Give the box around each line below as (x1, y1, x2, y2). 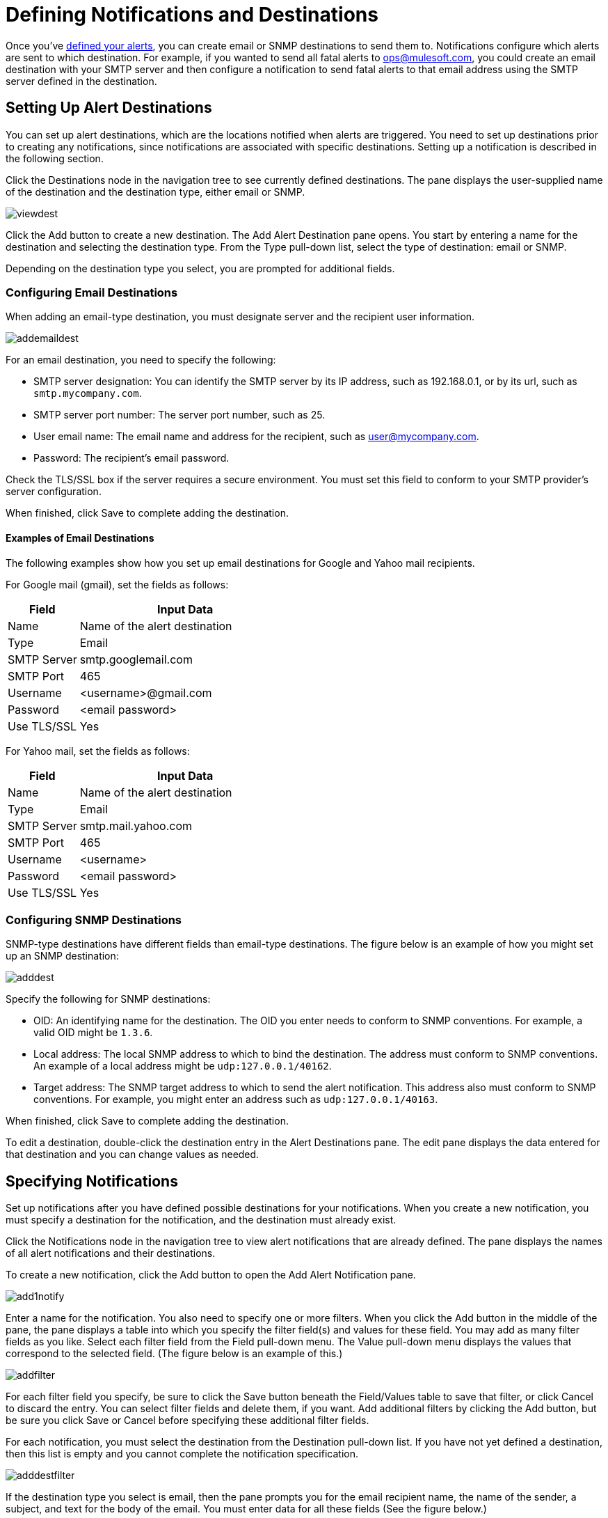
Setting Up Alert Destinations (6, 99, 212, 117)
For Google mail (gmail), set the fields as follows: (6, 578, 229, 590)
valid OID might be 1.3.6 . (33, 1026, 153, 1039)
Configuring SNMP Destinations (6, 912, 182, 927)
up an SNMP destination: (6, 950, 119, 962)
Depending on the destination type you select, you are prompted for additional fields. (6, 262, 395, 274)
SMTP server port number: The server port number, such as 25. (33, 409, 326, 421)
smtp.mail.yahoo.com (79, 818, 193, 833)
